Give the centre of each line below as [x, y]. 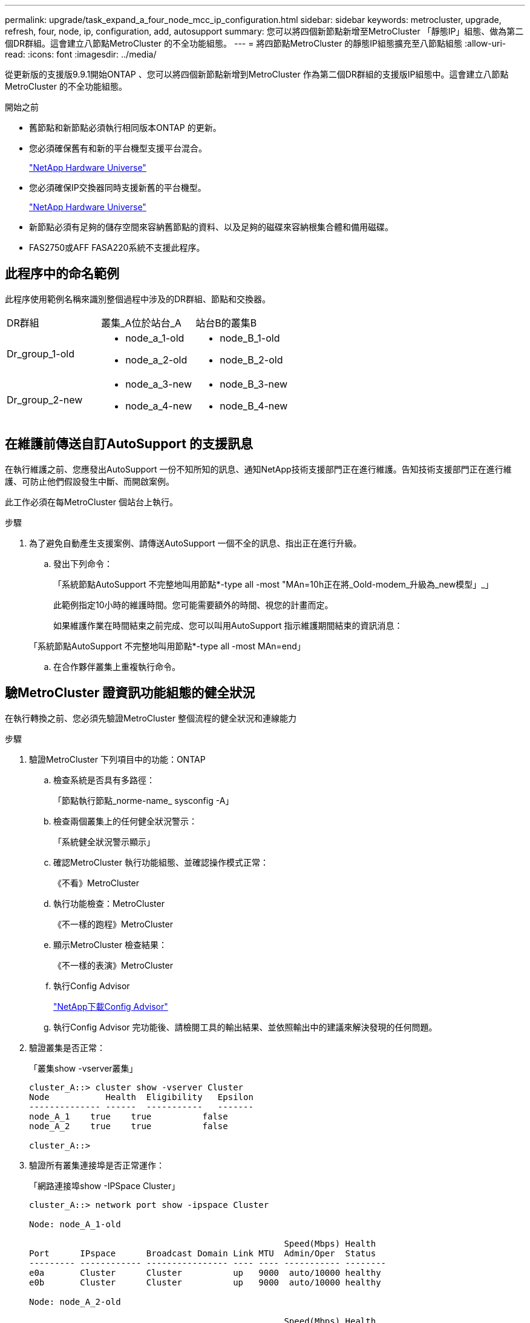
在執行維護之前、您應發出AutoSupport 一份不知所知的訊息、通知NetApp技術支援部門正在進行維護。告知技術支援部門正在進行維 [258, 469]
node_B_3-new [254, 384]
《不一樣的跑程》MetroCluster [113, 924]
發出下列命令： [83, 563]
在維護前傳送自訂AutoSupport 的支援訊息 [129, 444]
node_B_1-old [250, 338]
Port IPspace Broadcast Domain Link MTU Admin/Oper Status [203, 1253]
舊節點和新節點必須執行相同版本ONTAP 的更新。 [125, 128]
